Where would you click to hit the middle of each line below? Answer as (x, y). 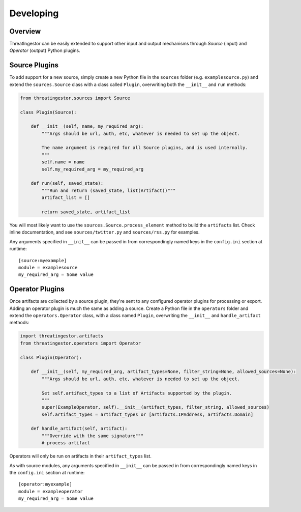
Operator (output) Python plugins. (45, 50)
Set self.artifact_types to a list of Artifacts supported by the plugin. (137, 393)
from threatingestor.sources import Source (75, 98)
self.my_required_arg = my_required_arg (93, 169)
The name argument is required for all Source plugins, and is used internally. (145, 148)
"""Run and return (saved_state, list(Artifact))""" (109, 190)
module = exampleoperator (51, 491)
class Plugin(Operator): (51, 357)
